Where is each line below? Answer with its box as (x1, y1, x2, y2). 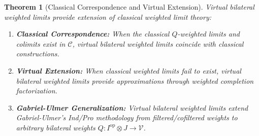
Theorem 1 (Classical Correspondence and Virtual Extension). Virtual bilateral (4, 2, 254, 12)
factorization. (16, 85, 57, 96)
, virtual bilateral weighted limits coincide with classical (72, 38, 244, 49)
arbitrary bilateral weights (16, 122, 95, 132)
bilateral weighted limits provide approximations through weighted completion (16, 75, 254, 86)
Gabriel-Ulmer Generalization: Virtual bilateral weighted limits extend (16, 102, 248, 113)
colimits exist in (16, 38, 66, 49)
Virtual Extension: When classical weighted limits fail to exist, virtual (16, 65, 241, 76)
